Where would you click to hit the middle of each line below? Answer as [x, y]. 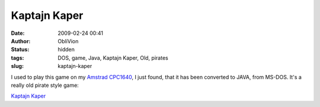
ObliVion [68, 41]
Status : [20, 50]
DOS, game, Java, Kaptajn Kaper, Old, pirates [113, 58]
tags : [17, 58]
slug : [17, 66]
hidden [66, 50]
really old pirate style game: [45, 85]
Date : [18, 33]
